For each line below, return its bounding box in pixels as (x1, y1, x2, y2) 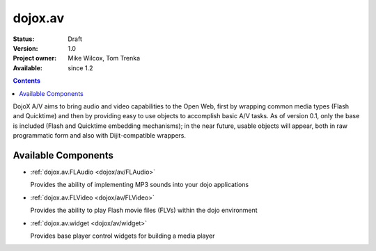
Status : (13, 35, 35, 43)
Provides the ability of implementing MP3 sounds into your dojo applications (30, 181, 249, 189)
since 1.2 (68, 63, 93, 72)
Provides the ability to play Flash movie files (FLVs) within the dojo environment (30, 206, 258, 215)
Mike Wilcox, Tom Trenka (68, 54, 141, 63)
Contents (13, 76, 41, 85)
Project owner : (13, 54, 57, 63)
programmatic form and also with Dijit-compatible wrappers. (13, 131, 187, 140)
